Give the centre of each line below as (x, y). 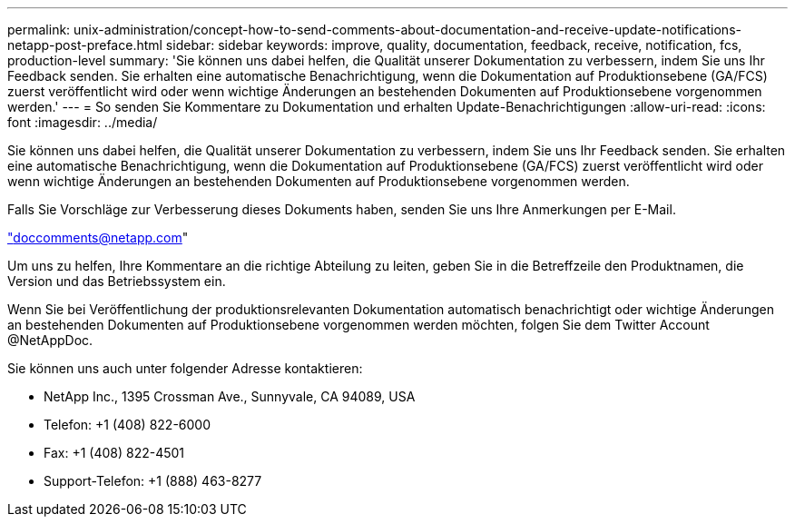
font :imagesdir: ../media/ (83, 122)
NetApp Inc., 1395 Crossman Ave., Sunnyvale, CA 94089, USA (230, 396)
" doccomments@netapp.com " (98, 237)
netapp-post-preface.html (85, 45)
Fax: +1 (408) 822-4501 (114, 453)
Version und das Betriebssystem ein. (117, 281)
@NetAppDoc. (50, 340)
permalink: (39, 30)
